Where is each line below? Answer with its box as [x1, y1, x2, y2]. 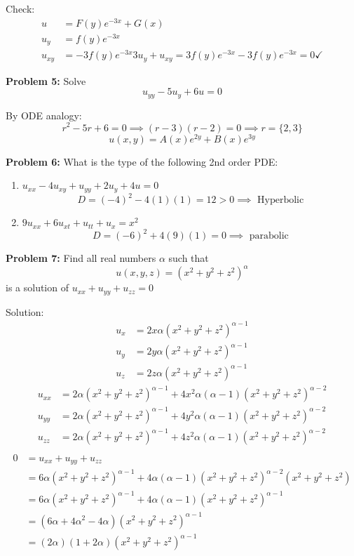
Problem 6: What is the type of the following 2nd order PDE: [6, 154, 278, 168]
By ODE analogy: [6, 107, 82, 122]
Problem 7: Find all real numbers [6, 251, 156, 265]
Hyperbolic [257, 195, 304, 206]
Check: [6, 1, 35, 15]
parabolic [249, 231, 289, 241]
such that [168, 251, 209, 265]
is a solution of [6, 280, 69, 295]
